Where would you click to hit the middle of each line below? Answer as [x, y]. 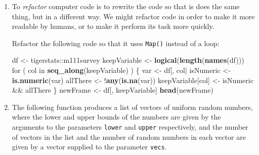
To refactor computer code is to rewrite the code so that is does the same [126, 6]
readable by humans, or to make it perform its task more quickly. [113, 26]
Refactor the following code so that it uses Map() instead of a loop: [116, 43]
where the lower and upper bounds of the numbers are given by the [116, 117]
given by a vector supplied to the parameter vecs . [89, 147]
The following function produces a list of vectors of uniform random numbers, [132, 107]
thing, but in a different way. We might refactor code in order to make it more [133, 16]
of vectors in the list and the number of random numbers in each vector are [129, 137]
